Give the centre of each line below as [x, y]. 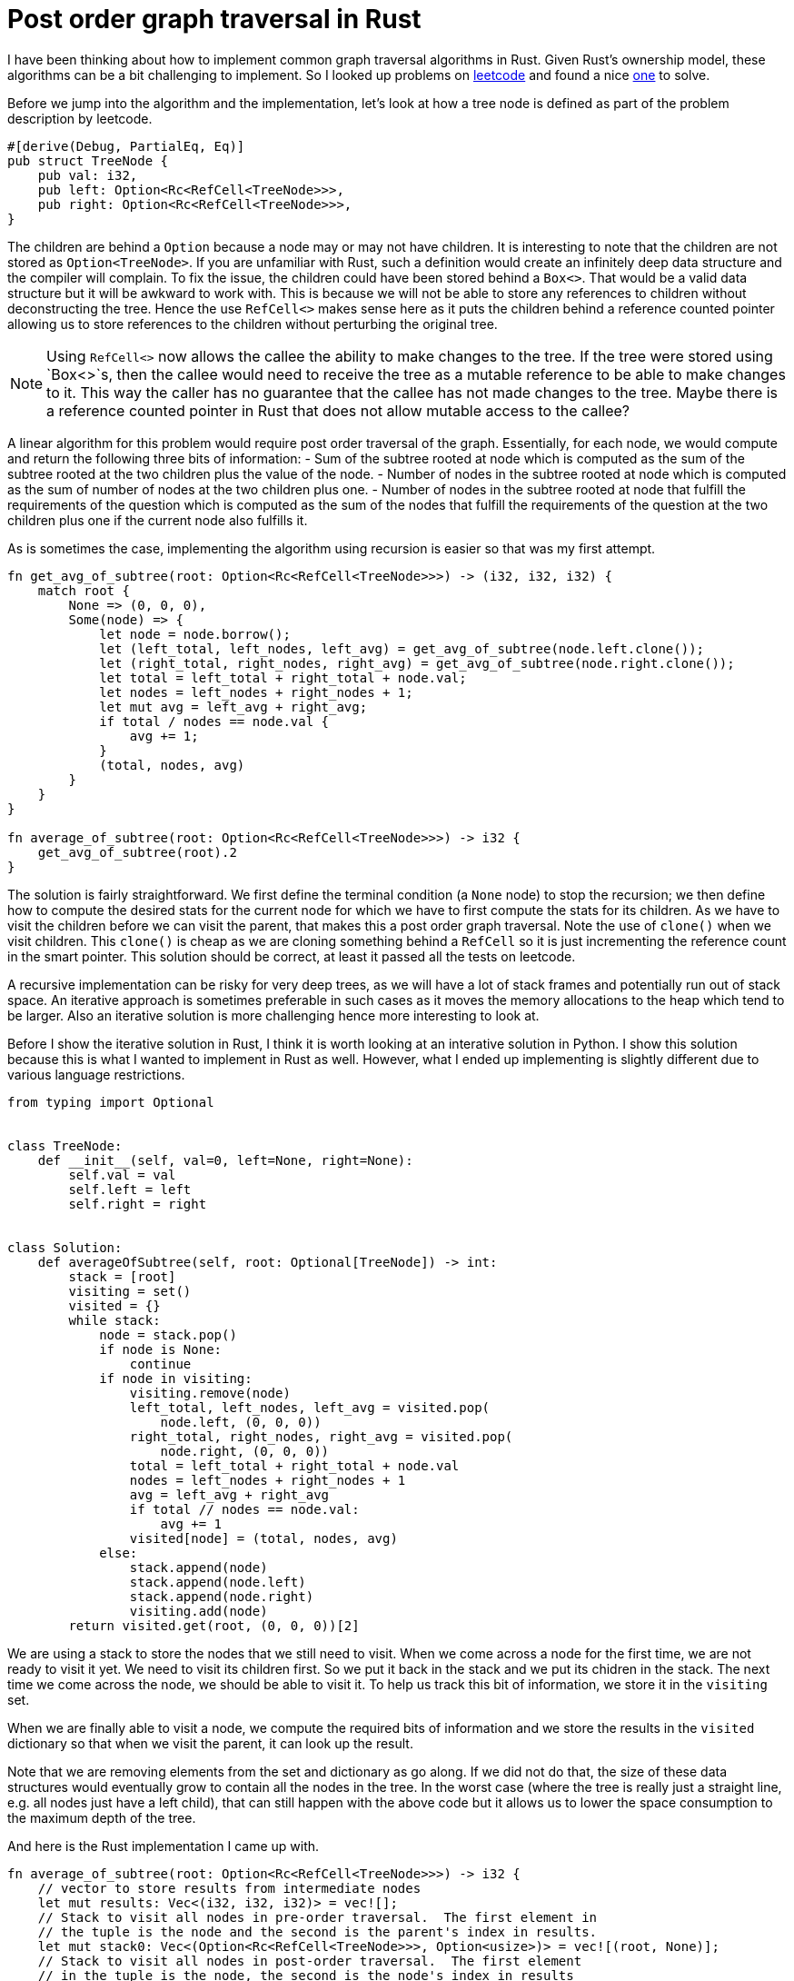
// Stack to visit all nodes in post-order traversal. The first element [310, 1961]
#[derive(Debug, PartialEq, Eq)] [126, 146]
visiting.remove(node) [210, 1393]
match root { [84, 590]
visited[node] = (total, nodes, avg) [263, 1538]
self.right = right [138, 1204]
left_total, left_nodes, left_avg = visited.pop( [310, 1407]
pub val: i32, [88, 175]
